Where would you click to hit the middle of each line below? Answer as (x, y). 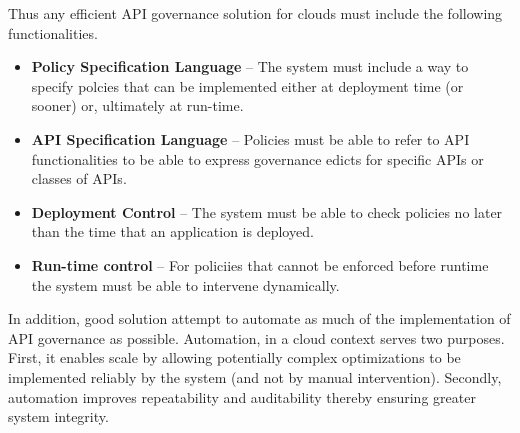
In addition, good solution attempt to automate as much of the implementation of (259, 318)
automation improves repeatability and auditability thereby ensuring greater (242, 396)
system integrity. (58, 416)
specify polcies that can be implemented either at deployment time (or (247, 85)
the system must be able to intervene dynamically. (185, 284)
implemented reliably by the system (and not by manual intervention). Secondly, (255, 376)
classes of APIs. (79, 178)
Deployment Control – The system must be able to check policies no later (267, 211)
